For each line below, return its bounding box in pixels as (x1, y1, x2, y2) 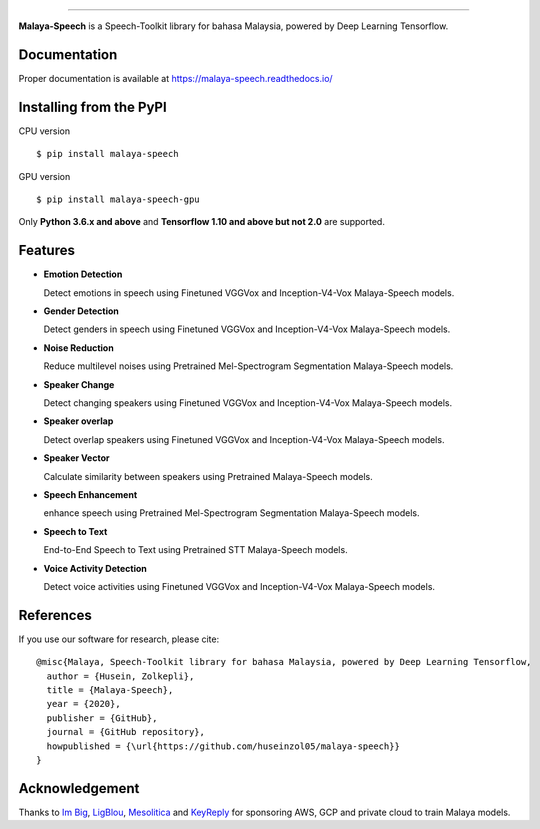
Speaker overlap (43, 415, 114, 427)
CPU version (18, 125, 70, 137)
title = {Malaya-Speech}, (46, 685, 174, 695)
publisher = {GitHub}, (46, 712, 158, 724)
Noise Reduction (43, 341, 114, 354)
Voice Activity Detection (43, 562, 147, 574)
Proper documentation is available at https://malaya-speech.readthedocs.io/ (18, 72, 334, 84)
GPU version (18, 170, 71, 182)
